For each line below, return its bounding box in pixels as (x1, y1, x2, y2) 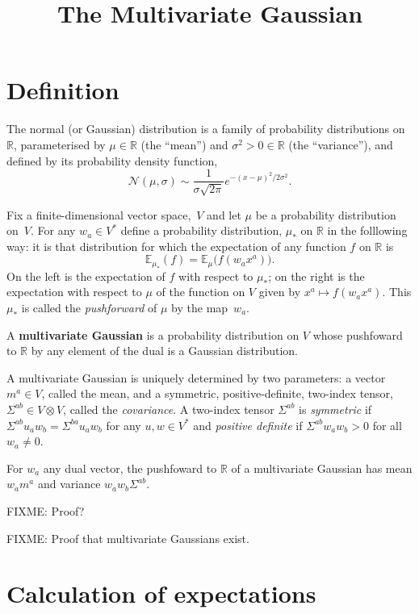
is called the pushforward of (21, 299, 157, 315)
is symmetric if (299, 400, 372, 417)
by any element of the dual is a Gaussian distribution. (31, 342, 298, 359)
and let (207, 206, 241, 223)
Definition (6, 73, 119, 107)
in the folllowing (327, 222, 408, 239)
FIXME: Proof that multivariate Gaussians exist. (6, 529, 249, 546)
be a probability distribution (255, 206, 396, 223)
